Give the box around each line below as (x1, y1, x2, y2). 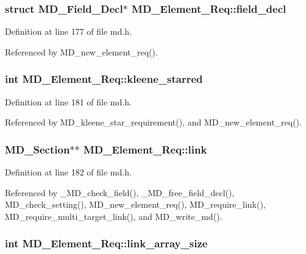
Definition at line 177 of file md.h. (5, 25, 132, 38)
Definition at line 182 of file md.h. (5, 166, 132, 178)
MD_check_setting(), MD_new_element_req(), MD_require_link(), (5, 198, 266, 211)
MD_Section (5, 141, 70, 157)
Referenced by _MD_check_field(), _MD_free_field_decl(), (5, 186, 235, 199)
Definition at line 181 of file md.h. (5, 95, 132, 108)
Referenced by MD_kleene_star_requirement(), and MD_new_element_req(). (5, 116, 302, 129)
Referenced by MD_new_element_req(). (5, 45, 158, 58)
